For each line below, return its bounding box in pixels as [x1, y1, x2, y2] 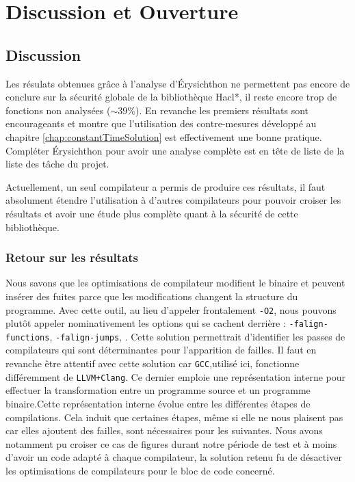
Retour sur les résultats [5, 249, 139, 266]
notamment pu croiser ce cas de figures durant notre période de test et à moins [5, 436, 337, 451]
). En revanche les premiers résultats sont [135, 103, 309, 117]
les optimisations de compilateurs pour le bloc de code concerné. [5, 463, 275, 477]
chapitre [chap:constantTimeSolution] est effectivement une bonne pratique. [5, 129, 322, 144]
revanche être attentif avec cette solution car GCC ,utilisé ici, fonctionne [5, 356, 300, 371]
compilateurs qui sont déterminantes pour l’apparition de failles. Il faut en [5, 343, 317, 357]
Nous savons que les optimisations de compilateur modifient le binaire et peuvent [5, 276, 345, 290]
